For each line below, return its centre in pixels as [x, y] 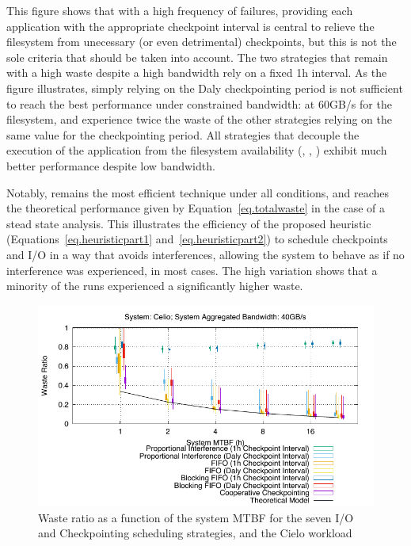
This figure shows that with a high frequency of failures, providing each [180, 10]
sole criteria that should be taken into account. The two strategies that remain [197, 57]
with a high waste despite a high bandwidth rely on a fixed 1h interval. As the [197, 73]
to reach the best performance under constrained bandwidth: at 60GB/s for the [199, 103]
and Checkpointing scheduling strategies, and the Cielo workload [195, 533]
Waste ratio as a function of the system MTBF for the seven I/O [196, 517]
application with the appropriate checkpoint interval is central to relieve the [190, 26]
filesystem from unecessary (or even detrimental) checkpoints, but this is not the [202, 42]
